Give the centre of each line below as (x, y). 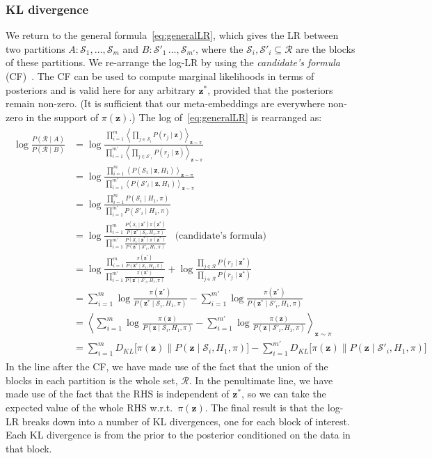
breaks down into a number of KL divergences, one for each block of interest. (186, 421)
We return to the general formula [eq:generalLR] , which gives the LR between (172, 35)
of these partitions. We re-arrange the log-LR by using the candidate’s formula (173, 62)
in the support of (62, 117)
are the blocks (326, 48)
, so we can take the (284, 394)
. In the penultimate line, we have (261, 380)
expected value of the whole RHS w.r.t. (89, 407)
